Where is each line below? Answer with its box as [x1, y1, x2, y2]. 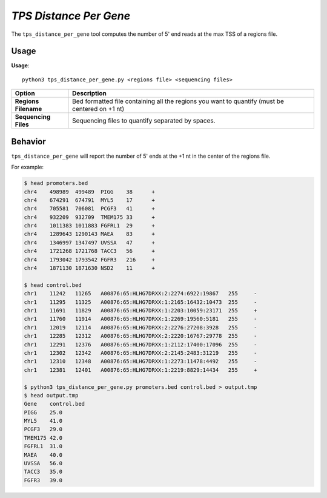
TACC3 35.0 [24, 468, 63, 476]
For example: [11, 164, 44, 171]
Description [71, 89, 107, 98]
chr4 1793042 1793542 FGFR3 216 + [24, 256, 156, 263]
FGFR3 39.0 [24, 477, 63, 483]
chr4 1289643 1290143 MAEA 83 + [24, 230, 156, 238]
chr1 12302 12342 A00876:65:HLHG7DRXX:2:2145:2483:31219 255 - [24, 349, 257, 356]
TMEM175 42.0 [24, 434, 63, 441]
